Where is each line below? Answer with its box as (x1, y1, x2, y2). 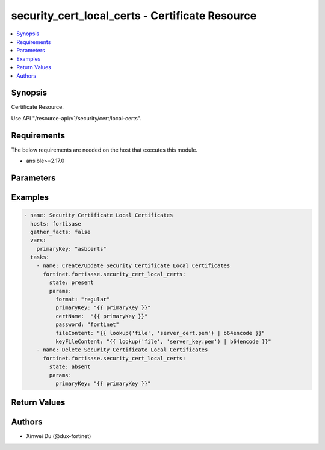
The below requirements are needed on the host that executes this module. (11, 146, 198, 153)
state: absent (49, 363, 91, 370)
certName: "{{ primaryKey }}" (55, 313, 148, 319)
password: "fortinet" (55, 321, 120, 328)
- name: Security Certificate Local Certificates (23, 212, 173, 219)
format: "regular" (55, 296, 110, 303)
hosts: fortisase (30, 220, 81, 227)
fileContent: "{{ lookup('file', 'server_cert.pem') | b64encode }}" (55, 330, 265, 336)
